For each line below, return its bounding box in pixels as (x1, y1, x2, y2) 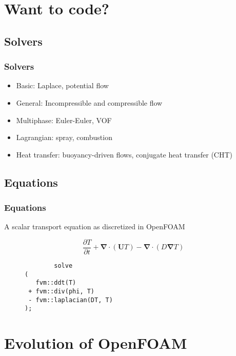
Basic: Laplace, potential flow (16, 80, 109, 91)
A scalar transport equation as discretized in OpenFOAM (4, 221, 185, 232)
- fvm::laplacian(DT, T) (28, 296, 113, 304)
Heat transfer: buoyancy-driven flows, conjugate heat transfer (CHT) (16, 149, 233, 160)
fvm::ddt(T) (35, 279, 76, 287)
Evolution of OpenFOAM (4, 332, 187, 353)
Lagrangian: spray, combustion (16, 132, 112, 143)
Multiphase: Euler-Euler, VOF (16, 114, 112, 125)
